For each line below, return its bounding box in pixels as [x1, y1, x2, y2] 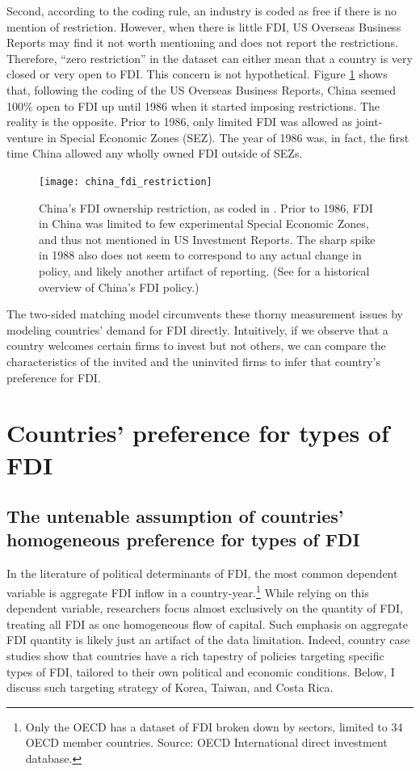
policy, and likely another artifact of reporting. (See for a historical [39, 262, 370, 279]
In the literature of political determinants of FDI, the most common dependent [6, 565, 398, 582]
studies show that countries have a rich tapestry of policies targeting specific [6, 647, 384, 664]
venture [6, 128, 44, 145]
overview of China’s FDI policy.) [39, 278, 199, 295]
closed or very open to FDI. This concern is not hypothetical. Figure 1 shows [6, 65, 388, 82]
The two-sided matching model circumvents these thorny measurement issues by [6, 305, 403, 322]
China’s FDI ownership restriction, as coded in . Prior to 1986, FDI [39, 199, 373, 216]
